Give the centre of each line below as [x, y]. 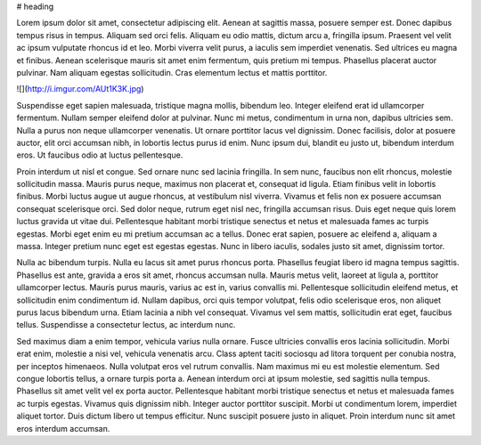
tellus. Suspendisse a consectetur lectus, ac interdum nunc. [126, 325]
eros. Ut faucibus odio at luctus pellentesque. [100, 155]
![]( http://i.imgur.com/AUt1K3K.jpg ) [80, 89]
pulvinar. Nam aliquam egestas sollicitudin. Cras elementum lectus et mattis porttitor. [172, 72]
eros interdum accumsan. [63, 428]
